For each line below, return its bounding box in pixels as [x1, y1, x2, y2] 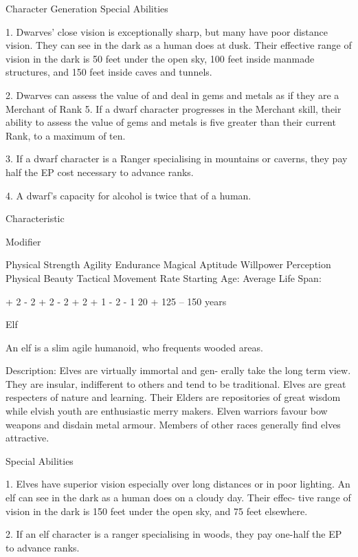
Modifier [5, 234, 41, 248]
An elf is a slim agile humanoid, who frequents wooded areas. [5, 340, 263, 354]
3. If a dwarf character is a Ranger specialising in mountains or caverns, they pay [5, 151, 348, 166]
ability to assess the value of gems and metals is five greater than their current [5, 115, 336, 129]
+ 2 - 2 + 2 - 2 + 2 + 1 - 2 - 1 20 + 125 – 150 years [5, 294, 227, 308]
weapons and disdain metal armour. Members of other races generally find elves [5, 417, 341, 431]
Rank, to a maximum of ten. [5, 128, 126, 142]
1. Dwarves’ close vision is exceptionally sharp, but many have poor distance [5, 24, 328, 39]
